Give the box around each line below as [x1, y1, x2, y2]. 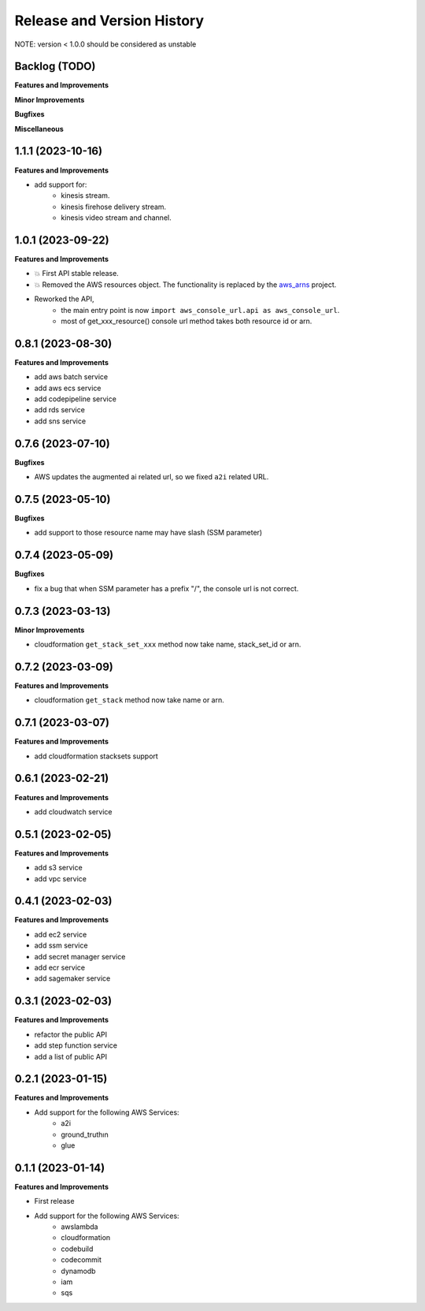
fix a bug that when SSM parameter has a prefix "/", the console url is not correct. [34, 583, 299, 593]
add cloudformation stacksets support [34, 751, 159, 761]
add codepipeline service [34, 394, 117, 404]
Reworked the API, [34, 294, 94, 304]
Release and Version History [14, 12, 205, 29]
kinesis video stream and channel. [61, 213, 172, 222]
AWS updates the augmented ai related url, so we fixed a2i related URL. [34, 472, 269, 482]
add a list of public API [34, 1052, 108, 1061]
